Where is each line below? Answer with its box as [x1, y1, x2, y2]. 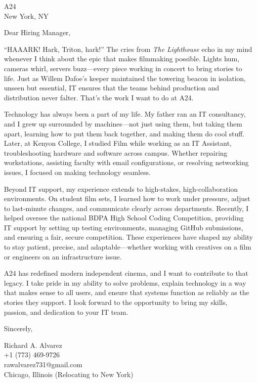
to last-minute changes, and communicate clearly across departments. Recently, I [4, 203, 249, 213]
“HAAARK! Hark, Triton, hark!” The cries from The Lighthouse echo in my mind [4, 43, 252, 54]
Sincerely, [4, 323, 33, 334]
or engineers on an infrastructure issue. [4, 251, 122, 261]
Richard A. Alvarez [4, 340, 62, 350]
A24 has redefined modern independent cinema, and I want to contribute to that [4, 268, 249, 278]
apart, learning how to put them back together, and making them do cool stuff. [4, 128, 245, 138]
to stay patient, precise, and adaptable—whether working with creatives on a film [4, 242, 252, 252]
